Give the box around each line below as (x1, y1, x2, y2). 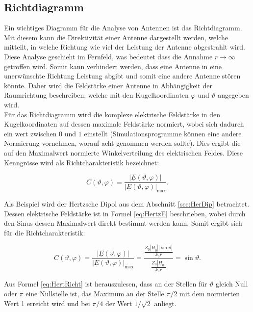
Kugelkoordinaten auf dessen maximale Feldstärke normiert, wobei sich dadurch (4, 119, 244, 129)
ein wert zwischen (4, 128, 57, 138)
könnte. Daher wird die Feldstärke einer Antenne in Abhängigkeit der (4, 80, 212, 90)
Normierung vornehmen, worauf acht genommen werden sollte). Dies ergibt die (4, 138, 241, 148)
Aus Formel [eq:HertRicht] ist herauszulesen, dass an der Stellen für (4, 279, 207, 289)
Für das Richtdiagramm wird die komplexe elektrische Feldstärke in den (4, 109, 220, 119)
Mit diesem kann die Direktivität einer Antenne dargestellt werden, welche (4, 32, 228, 42)
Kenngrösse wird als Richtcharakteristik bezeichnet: (4, 157, 159, 167)
